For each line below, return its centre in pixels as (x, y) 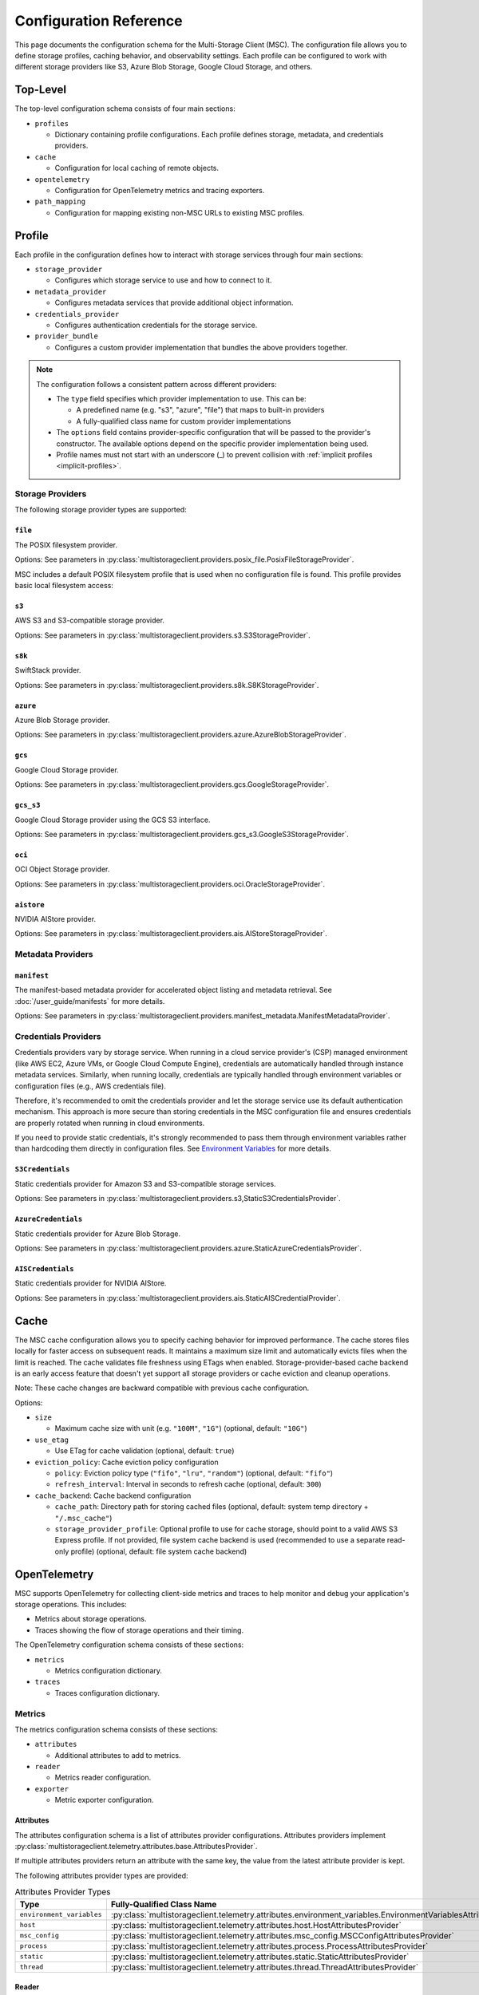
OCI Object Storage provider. (62, 869)
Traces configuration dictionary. (107, 1693)
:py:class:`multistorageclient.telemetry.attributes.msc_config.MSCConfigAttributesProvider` (282, 1935)
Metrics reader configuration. (103, 1778)
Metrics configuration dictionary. (109, 1671)
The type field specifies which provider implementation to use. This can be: (181, 398)
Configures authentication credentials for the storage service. (156, 325)
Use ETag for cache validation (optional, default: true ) (144, 1451)
